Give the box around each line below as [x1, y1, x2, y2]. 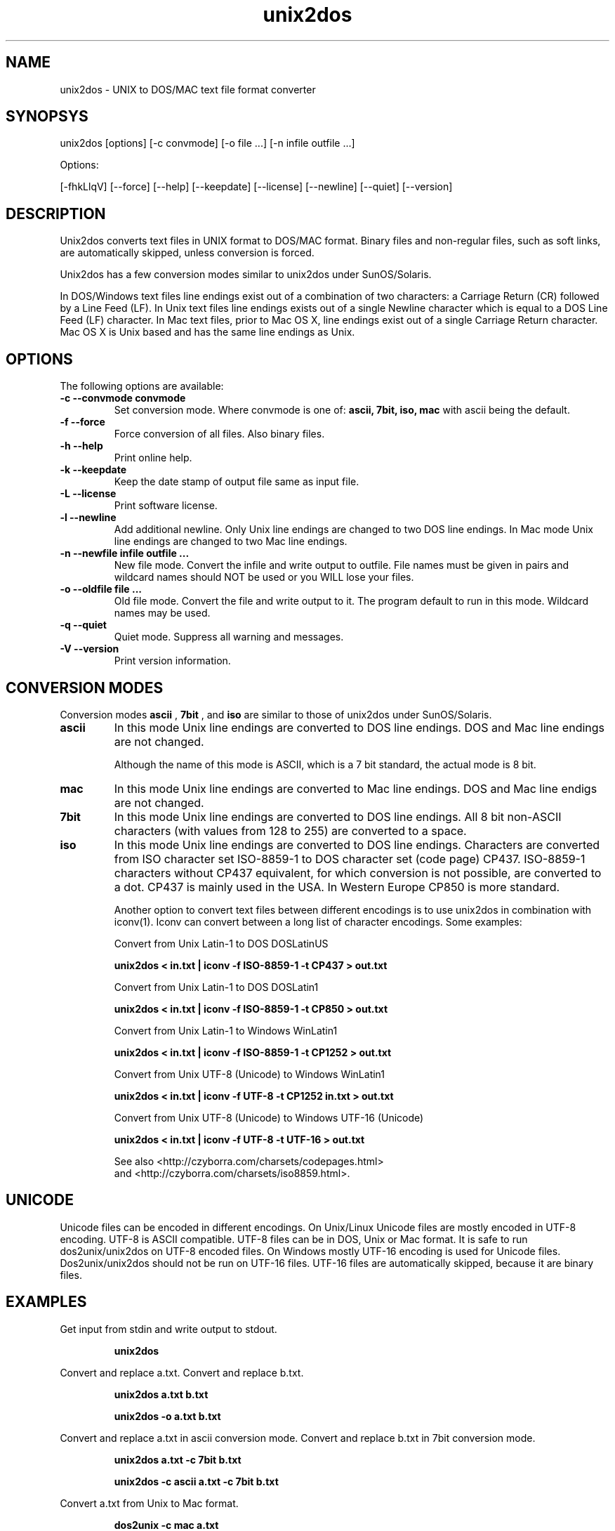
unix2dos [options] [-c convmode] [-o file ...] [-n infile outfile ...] [60, 137, 355, 150]
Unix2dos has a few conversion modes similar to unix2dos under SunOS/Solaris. [60, 268, 432, 281]
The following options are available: [60, 380, 224, 393]
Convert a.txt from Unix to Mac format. [60, 1497, 239, 1509]
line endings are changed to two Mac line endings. [114, 535, 348, 548]
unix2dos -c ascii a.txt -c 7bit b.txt [114, 1475, 279, 1487]
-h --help [60, 440, 103, 452]
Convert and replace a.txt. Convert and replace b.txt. [60, 1366, 304, 1379]
